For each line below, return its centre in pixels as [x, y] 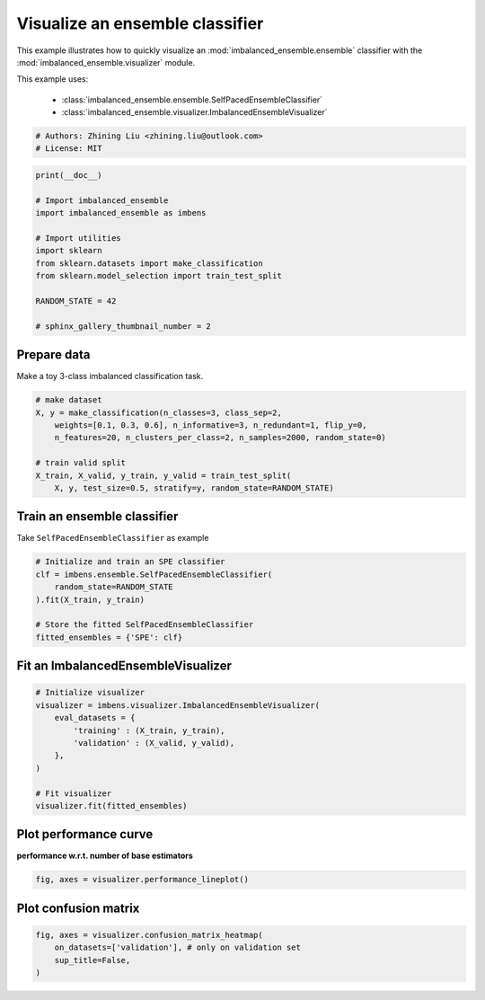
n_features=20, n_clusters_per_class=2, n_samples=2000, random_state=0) [220, 438]
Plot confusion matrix [78, 908]
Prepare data [53, 355]
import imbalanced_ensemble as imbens [121, 213]
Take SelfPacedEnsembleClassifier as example [113, 538]
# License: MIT [69, 149]
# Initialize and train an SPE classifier [130, 562]
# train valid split [80, 463]
